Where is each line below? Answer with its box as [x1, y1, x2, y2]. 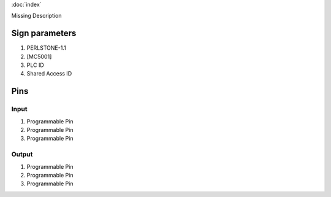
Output [11, 150, 33, 159]
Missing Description [11, 12, 62, 20]
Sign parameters [11, 28, 77, 39]
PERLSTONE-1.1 [26, 44, 67, 52]
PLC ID [26, 61, 44, 69]
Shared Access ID [26, 70, 72, 77]
